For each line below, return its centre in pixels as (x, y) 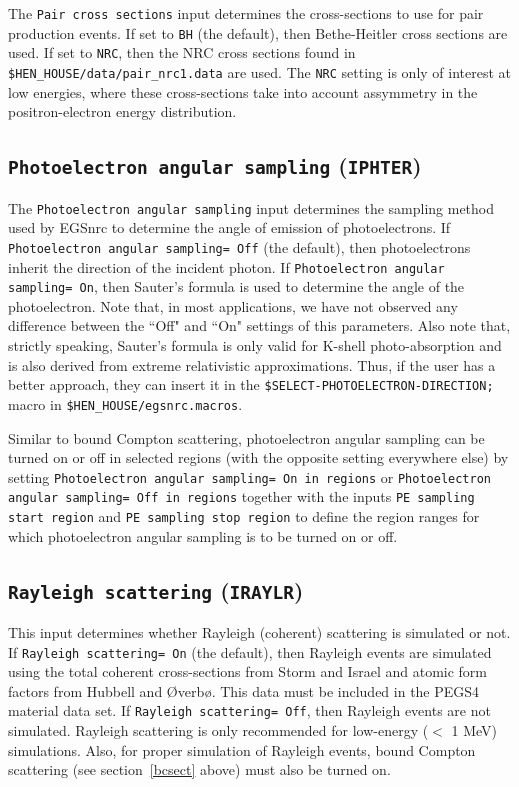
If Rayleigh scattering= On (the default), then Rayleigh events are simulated (250, 651)
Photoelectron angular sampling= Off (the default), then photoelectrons (239, 246)
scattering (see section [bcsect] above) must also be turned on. (199, 769)
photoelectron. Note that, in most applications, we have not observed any (233, 305)
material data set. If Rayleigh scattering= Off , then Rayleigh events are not (249, 710)
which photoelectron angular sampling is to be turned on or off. (203, 535)
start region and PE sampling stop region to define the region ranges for (244, 516)
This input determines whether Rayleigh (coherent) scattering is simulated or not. (259, 632)
